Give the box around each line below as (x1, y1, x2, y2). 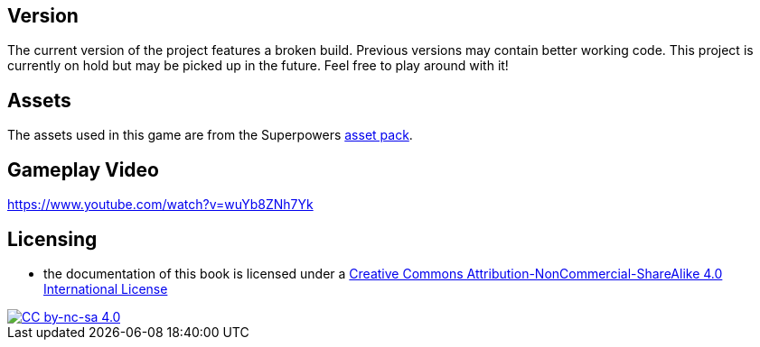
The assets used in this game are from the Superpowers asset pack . (7, 127, 413, 143)
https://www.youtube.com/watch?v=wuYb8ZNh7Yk (7, 196, 314, 213)
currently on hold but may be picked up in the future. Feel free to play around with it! (7, 58, 509, 74)
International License (43, 280, 168, 297)
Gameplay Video (7, 158, 159, 181)
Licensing (7, 227, 98, 251)
